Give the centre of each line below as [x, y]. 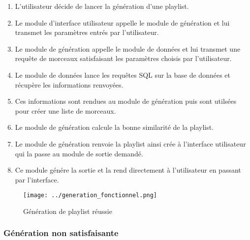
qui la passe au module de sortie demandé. [79, 153]
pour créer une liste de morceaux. [65, 110]
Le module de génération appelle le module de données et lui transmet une [128, 48]
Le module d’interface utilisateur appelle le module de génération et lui [122, 22]
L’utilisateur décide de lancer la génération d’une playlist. [102, 6]
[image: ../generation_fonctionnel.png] [90, 195]
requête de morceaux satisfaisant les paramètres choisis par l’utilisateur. [123, 58]
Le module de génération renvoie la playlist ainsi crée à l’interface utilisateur [130, 143]
